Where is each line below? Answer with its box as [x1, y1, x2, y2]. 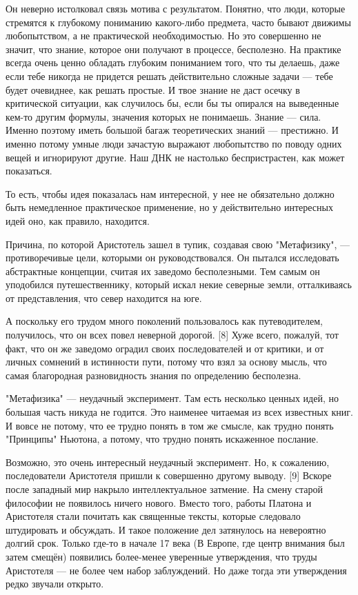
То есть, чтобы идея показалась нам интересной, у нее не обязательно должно [6, 186, 335, 201]
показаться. [6, 163, 52, 178]
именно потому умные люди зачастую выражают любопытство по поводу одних [6, 136, 342, 150]
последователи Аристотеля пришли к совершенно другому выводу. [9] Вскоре [6, 468, 332, 483]
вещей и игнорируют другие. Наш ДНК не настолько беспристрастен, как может [6, 150, 345, 164]
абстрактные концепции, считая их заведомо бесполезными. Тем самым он [6, 263, 320, 278]
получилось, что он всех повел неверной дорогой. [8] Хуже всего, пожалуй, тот [6, 327, 339, 342]
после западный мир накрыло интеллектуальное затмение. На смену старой [6, 482, 324, 496]
